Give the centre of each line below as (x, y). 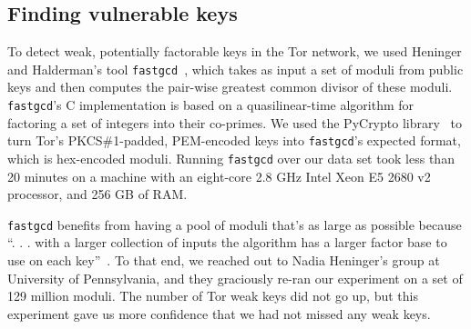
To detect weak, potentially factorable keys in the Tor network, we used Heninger (235, 51)
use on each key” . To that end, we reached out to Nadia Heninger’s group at (224, 260)
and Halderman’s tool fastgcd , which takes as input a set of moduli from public (235, 69)
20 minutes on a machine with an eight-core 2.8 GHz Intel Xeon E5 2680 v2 (219, 176)
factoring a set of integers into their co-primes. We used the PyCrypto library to (235, 122)
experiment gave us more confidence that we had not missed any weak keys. (219, 313)
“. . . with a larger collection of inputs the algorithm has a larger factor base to (227, 242)
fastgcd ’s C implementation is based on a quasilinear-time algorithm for (211, 105)
